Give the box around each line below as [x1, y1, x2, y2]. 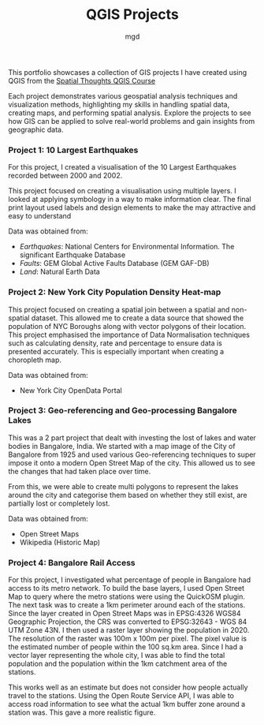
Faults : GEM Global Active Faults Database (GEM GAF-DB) [19, 259, 210, 268]
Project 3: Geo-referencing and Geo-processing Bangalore [8, 405, 238, 416]
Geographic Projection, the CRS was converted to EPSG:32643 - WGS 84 [8, 617, 247, 626]
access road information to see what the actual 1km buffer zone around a [8, 700, 246, 709]
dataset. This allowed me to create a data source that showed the [31, 313, 244, 323]
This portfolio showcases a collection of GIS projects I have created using [8, 67, 247, 77]
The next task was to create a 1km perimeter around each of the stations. [8, 600, 246, 610]
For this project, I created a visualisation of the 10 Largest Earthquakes [8, 163, 236, 172]
